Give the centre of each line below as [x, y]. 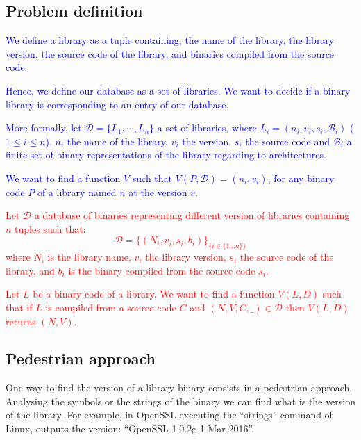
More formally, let [44, 128]
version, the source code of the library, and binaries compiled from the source [170, 53]
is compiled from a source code [111, 307]
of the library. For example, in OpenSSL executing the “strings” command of [169, 415]
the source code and [288, 141]
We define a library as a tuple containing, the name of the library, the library [170, 40]
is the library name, [89, 257]
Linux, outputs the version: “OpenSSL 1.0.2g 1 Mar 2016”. [130, 429]
